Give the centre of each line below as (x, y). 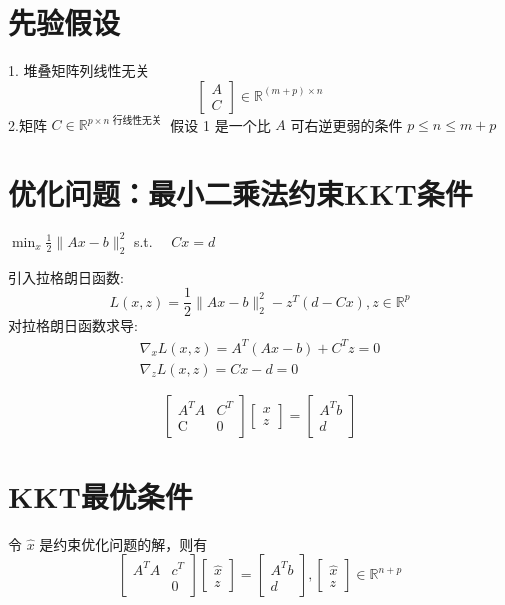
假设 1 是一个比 (220, 124)
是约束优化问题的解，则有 (123, 543)
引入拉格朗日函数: (66, 276)
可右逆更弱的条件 (346, 124)
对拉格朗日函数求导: (73, 325)
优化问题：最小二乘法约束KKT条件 (240, 193)
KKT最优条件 (100, 495)
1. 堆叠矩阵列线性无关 (79, 70)
